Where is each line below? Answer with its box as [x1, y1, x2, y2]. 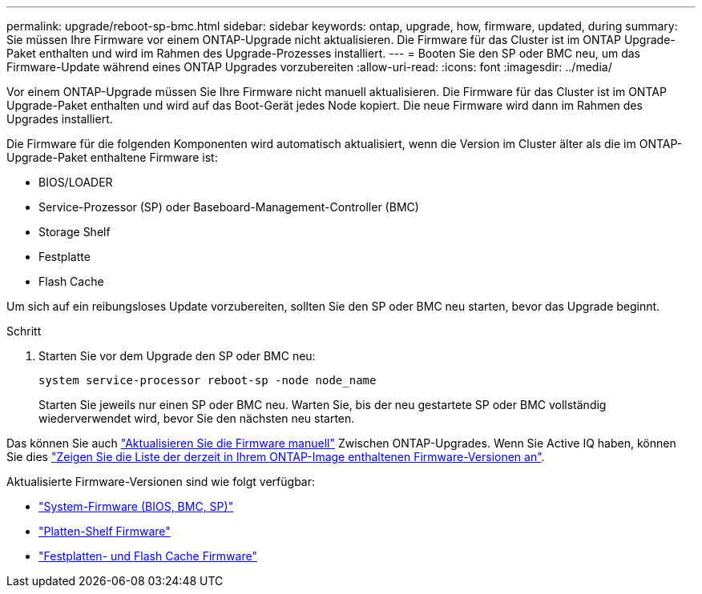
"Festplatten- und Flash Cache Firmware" [38, 549, 257, 563]
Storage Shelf [38, 225, 111, 239]
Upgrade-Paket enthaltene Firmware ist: [6, 151, 218, 164]
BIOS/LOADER [38, 175, 113, 189]
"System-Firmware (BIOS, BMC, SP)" [38, 500, 234, 513]
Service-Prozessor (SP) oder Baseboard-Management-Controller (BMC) [38, 200, 419, 214]
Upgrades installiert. [6, 112, 113, 126]
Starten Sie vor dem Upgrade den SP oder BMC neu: [38, 349, 316, 363]
